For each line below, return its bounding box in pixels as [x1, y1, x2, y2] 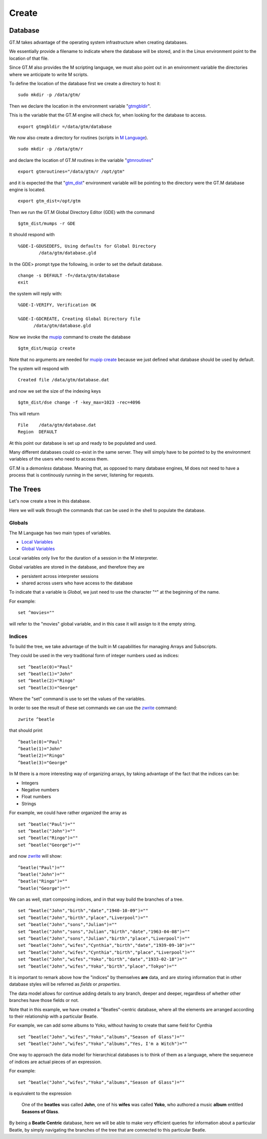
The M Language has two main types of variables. [9, 530, 111, 536]
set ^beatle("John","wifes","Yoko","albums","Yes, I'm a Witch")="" [18, 1041, 187, 1047]
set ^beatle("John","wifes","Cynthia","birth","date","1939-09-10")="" [18, 942, 195, 948]
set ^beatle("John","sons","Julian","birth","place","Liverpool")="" [18, 936, 190, 941]
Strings [21, 800, 37, 807]
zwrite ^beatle [18, 716, 55, 722]
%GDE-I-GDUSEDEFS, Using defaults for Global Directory [18, 243, 156, 249]
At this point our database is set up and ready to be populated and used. [9, 440, 157, 446]
